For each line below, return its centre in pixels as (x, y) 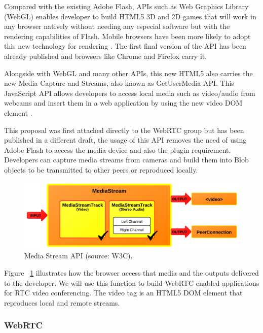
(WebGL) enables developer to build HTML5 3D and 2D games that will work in (130, 16)
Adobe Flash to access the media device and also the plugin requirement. (118, 149)
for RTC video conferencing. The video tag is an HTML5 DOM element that (123, 293)
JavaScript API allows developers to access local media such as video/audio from (130, 93)
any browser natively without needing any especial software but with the (117, 26)
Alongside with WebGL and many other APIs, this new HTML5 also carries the (128, 73)
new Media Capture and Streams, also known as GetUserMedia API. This (119, 83)
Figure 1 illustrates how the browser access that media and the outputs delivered (131, 272)
